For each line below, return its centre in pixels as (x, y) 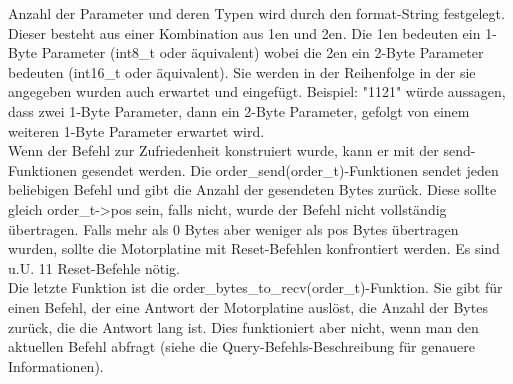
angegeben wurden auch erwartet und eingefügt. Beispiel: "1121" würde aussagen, (257, 91)
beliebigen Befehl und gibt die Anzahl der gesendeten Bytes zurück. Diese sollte (252, 189)
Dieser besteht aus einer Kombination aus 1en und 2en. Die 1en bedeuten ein (244, 32)
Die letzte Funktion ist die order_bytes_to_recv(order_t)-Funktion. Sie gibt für (255, 287)
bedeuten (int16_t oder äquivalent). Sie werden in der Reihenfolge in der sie (242, 71)
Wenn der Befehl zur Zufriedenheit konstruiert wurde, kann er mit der (223, 150)
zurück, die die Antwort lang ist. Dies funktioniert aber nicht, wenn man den (243, 326)
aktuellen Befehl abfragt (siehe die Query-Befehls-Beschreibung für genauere (241, 346)
